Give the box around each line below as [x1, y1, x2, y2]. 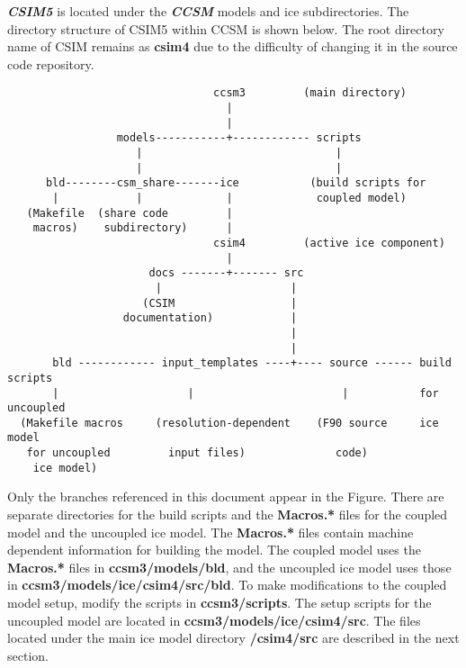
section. [7, 645, 49, 664]
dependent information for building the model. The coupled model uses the [7, 540, 421, 559]
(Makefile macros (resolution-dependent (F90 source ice [20, 416, 439, 429]
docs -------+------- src [148, 266, 304, 280]
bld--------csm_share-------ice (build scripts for [45, 176, 426, 190]
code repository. [7, 54, 94, 73]
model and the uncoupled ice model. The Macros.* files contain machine [7, 522, 414, 541]
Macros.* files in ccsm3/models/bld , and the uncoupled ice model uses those [7, 557, 452, 576]
